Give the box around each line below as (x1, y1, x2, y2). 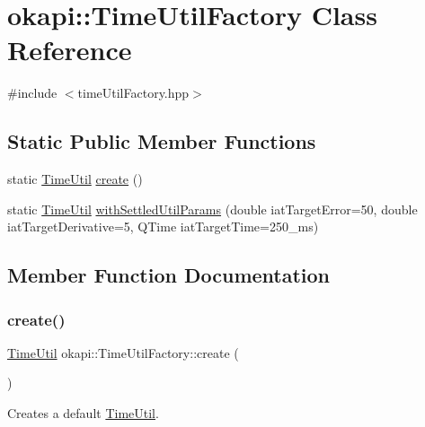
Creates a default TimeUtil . (7, 404, 159, 423)
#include (7, 83, 58, 102)
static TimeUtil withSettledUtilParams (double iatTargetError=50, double (7, 199, 418, 218)
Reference (7, 31, 132, 68)
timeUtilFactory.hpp (77, 83, 190, 102)
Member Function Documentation (7, 261, 331, 289)
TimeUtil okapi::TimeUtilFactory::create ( (7, 343, 239, 362)
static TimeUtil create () (7, 170, 143, 188)
